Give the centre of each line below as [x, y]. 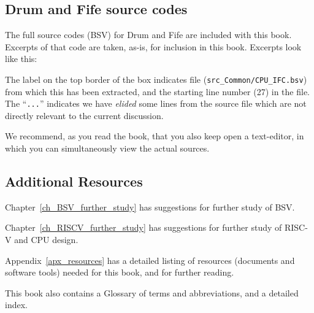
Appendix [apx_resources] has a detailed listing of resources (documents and [150, 260]
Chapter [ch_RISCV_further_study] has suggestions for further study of [144, 227]
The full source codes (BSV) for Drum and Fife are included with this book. [148, 35]
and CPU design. [46, 240]
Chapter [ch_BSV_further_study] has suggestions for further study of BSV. [150, 207]
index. [16, 305]
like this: [21, 59]
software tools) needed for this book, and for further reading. [120, 272]
